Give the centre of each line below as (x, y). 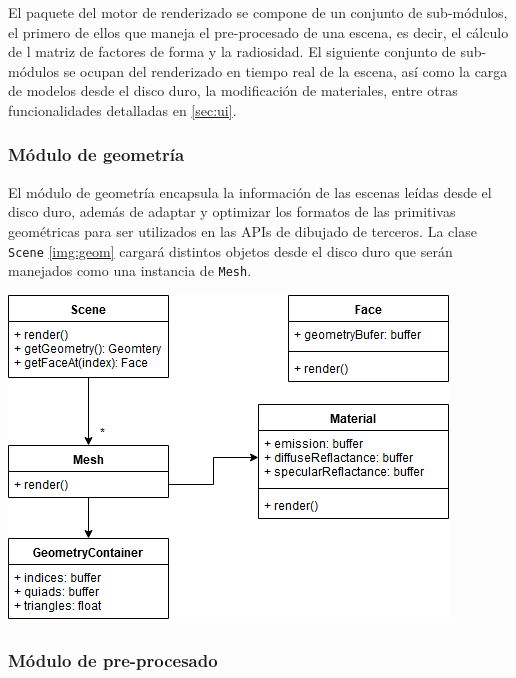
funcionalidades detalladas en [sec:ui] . (122, 109)
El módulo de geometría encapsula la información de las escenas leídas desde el (250, 191)
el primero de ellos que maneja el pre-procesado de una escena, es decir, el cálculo (258, 31)
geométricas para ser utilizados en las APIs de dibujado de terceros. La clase (242, 230)
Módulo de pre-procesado (113, 660)
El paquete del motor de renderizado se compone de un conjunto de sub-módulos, (258, 12)
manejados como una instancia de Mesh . (130, 270)
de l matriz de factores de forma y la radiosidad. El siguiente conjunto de (232, 51)
